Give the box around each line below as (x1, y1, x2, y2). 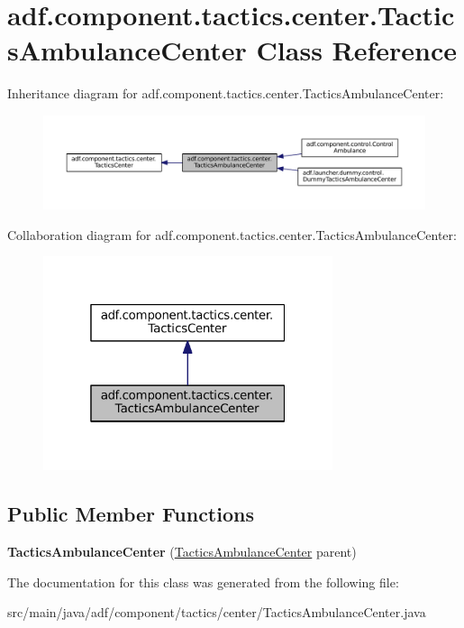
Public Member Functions (7, 500, 254, 528)
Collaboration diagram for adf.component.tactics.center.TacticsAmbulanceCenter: (7, 225, 457, 244)
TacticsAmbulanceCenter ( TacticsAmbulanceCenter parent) (7, 542, 357, 561)
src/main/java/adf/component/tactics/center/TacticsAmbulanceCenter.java (7, 603, 426, 622)
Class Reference (256, 32, 458, 69)
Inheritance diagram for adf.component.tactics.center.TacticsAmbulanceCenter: (7, 84, 444, 103)
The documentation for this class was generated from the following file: (7, 572, 399, 591)
